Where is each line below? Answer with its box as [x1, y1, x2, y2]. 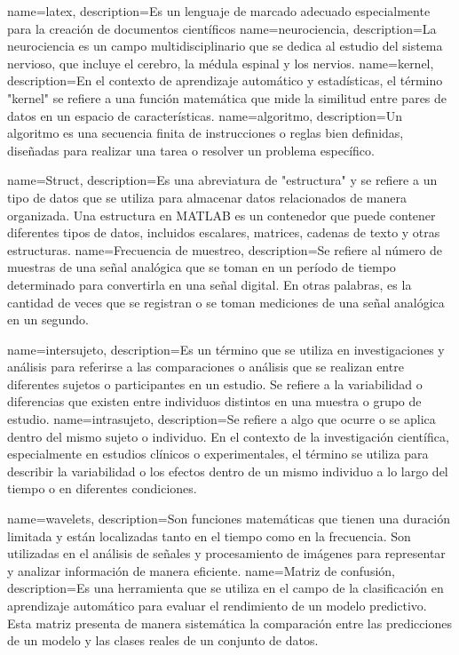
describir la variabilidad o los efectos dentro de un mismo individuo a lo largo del [7, 461, 448, 480]
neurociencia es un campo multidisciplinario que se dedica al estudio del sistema [7, 36, 443, 55]
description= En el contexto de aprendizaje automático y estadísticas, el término [7, 71, 443, 90]
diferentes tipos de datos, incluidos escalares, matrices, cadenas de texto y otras [7, 223, 440, 242]
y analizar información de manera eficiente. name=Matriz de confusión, [7, 561, 395, 579]
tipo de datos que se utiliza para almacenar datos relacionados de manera [7, 188, 408, 206]
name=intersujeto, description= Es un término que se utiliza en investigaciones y [7, 339, 445, 358]
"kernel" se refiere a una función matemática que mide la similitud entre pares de [7, 88, 447, 107]
